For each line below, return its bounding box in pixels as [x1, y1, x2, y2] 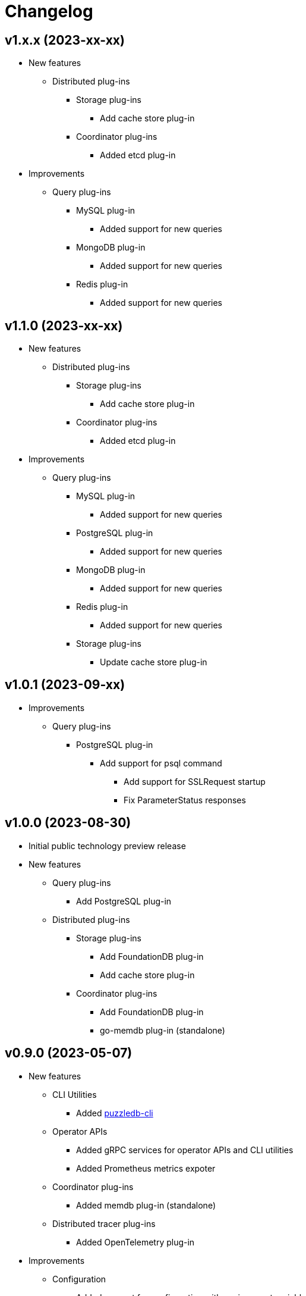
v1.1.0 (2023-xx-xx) [5, 318, 123, 333]
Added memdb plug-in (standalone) [76, 1200, 216, 1210]
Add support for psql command [100, 757, 222, 768]
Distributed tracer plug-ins [52, 1218, 156, 1229]
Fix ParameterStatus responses [124, 794, 246, 805]
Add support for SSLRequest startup [124, 776, 266, 787]
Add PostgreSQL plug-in [76, 896, 172, 906]
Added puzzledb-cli [76, 1107, 153, 1118]
